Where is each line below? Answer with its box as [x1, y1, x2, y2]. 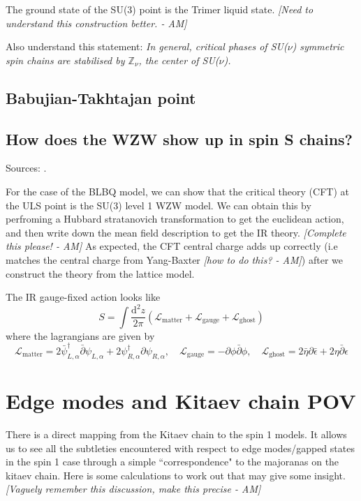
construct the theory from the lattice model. [6, 266, 195, 281]
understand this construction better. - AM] [6, 15, 187, 30]
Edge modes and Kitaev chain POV [6, 386, 356, 414]
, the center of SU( [138, 52, 219, 67]
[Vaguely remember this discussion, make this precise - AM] [6, 481, 261, 496]
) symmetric [292, 39, 344, 54]
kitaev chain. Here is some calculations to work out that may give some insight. [6, 468, 346, 482]
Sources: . [6, 160, 47, 175]
